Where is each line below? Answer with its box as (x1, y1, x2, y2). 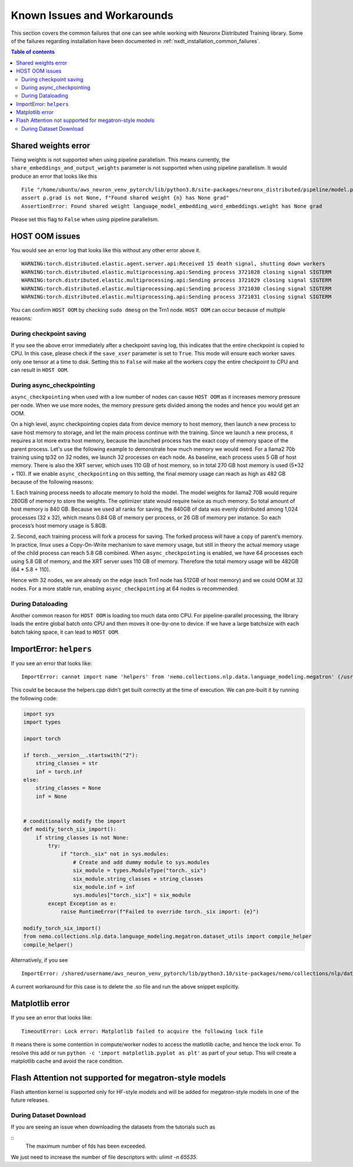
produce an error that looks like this (11, 173, 97, 180)
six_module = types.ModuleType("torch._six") (72, 867, 207, 874)
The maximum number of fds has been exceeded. (25, 1143, 146, 1150)
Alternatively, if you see (11, 956, 68, 963)
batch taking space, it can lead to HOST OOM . (11, 628, 120, 636)
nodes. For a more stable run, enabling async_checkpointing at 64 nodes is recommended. (11, 585, 239, 592)
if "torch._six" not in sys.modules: (60, 851, 169, 857)
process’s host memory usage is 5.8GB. (11, 522, 107, 530)
